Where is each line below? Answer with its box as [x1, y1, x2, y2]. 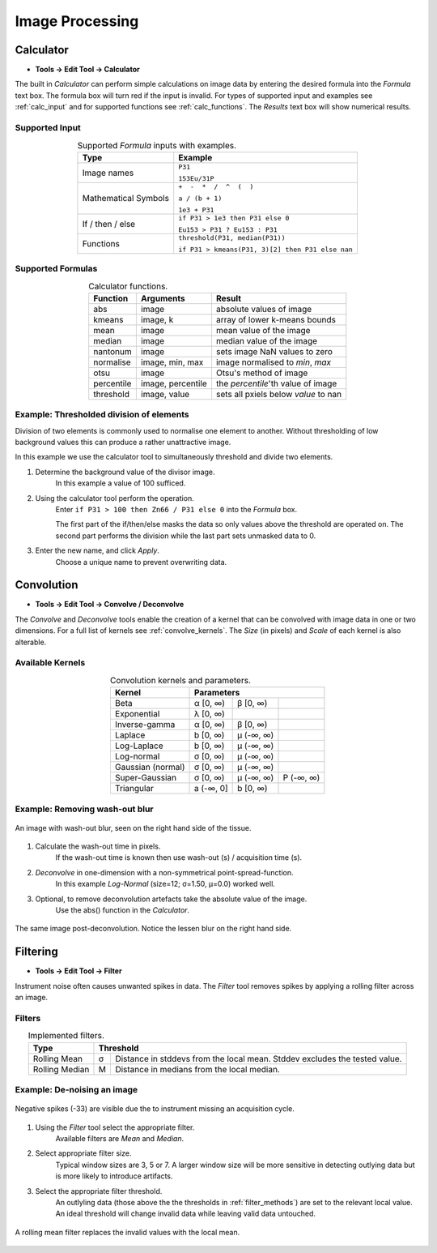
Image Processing [15, 12, 139, 30]
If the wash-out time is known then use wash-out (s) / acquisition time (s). [55, 853, 303, 862]
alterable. [15, 637, 47, 647]
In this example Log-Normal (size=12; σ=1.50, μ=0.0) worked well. [55, 879, 275, 889]
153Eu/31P [178, 174, 214, 182]
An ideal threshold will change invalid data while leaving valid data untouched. [55, 1208, 316, 1219]
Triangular [114, 783, 154, 794]
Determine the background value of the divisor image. [35, 467, 215, 477]
